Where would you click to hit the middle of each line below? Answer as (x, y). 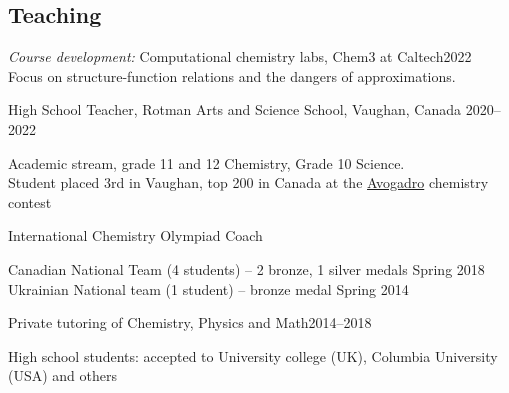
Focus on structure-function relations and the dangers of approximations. (232, 75)
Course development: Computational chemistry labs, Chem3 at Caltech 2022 (240, 56)
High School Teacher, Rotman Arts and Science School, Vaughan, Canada (235, 109)
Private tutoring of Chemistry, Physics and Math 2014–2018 (190, 322)
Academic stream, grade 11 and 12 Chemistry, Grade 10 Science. (206, 162)
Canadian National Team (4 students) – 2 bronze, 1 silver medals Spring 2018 (246, 268)
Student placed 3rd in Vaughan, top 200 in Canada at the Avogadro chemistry (248, 182)
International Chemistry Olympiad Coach (135, 235)
